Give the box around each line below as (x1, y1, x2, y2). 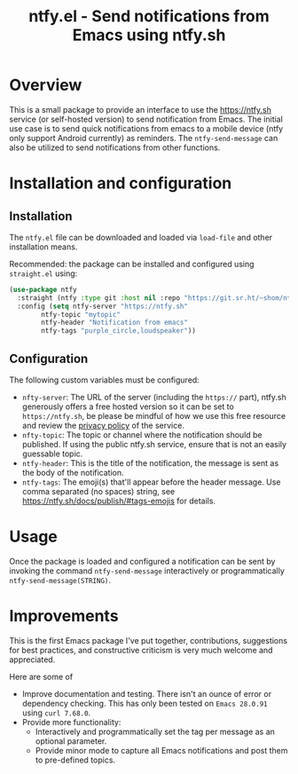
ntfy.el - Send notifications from (27, 6, 271, 27)
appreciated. (9, 654, 56, 665)
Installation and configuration (9, 173, 232, 193)
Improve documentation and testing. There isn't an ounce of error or (21, 688, 272, 699)
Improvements (9, 606, 119, 627)
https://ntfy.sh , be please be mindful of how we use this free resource (21, 411, 286, 421)
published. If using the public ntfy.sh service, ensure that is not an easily (21, 439, 286, 449)
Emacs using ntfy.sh (72, 25, 226, 45)
